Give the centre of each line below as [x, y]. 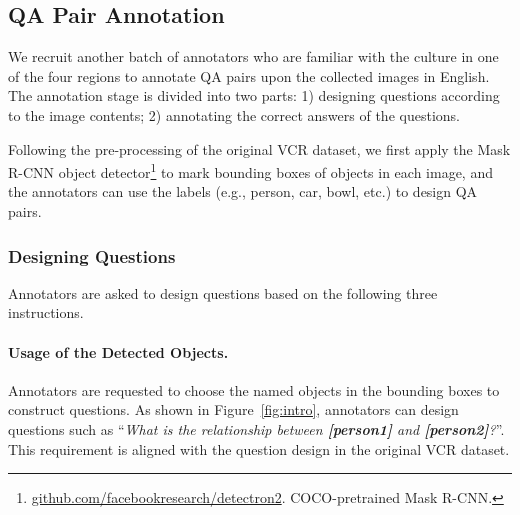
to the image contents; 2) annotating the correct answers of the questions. [234, 114]
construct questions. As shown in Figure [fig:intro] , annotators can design [233, 409]
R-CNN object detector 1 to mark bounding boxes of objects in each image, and [250, 170]
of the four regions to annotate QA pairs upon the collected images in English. [249, 75]
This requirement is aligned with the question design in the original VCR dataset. [259, 448]
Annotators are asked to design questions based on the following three [223, 292]
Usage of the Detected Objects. [118, 351]
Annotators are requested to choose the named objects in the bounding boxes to [254, 389]
